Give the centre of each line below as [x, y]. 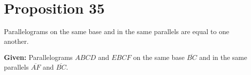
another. [16, 41]
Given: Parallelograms [38, 57]
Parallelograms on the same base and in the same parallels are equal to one [117, 31]
